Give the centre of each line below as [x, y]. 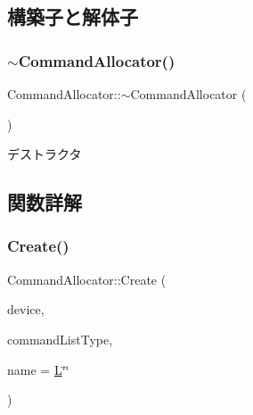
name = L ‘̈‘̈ [38, 369]
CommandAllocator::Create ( [87, 279]
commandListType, [60, 339]
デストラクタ [45, 154]
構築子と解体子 [73, 17]
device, [26, 309]
